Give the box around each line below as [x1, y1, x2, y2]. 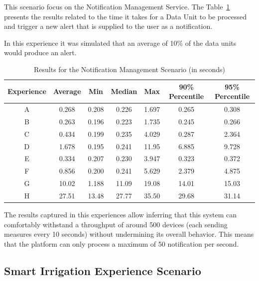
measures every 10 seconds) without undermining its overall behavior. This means [4, 229, 254, 239]
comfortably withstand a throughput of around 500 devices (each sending [4, 219, 228, 229]
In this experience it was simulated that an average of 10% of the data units [4, 37, 237, 48]
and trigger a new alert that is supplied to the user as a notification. [4, 21, 213, 31]
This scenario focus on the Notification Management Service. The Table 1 [4, 1, 230, 11]
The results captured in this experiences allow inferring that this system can [4, 209, 237, 219]
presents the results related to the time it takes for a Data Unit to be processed [4, 11, 247, 21]
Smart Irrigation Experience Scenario [4, 263, 201, 278]
